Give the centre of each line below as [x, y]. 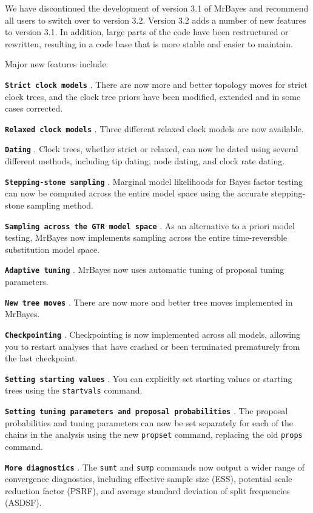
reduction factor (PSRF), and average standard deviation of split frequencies [147, 490]
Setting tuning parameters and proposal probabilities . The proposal [146, 411]
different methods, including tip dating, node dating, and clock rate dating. [145, 161]
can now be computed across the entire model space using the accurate [137, 193]
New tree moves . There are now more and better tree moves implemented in [149, 302]
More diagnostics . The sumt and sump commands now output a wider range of [155, 467]
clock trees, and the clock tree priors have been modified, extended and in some [153, 96]
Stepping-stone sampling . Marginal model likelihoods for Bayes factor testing [154, 181]
